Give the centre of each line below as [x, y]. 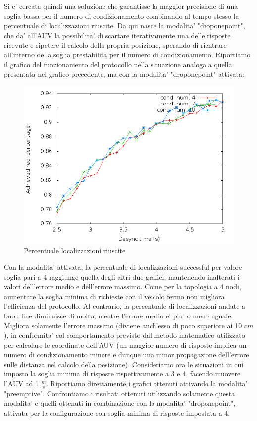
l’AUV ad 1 [21, 384]
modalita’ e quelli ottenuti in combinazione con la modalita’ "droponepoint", [120, 403]
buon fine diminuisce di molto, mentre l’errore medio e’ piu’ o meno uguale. [119, 315]
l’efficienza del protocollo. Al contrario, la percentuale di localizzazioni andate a [125, 306]
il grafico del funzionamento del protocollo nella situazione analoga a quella [118, 64]
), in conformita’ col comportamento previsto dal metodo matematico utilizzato [125, 335]
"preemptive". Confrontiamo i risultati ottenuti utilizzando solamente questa [120, 393]
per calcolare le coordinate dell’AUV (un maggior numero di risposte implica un [125, 344]
